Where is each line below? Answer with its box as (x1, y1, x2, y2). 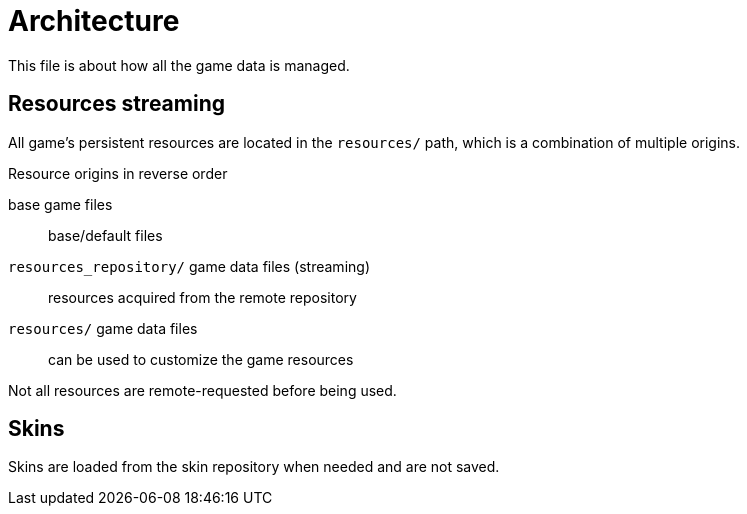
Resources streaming (8, 91, 225, 117)
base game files (8, 195, 113, 213)
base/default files (48, 226, 163, 244)
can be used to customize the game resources (48, 350, 354, 368)
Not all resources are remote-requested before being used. (8, 381, 397, 399)
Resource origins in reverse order (8, 164, 228, 182)
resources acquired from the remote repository (48, 288, 357, 306)
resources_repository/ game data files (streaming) (8, 257, 370, 275)
